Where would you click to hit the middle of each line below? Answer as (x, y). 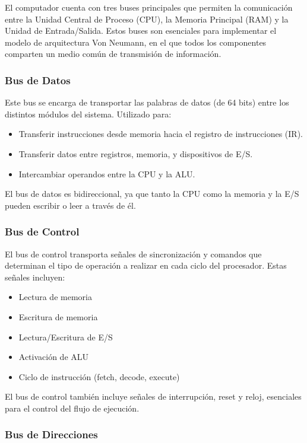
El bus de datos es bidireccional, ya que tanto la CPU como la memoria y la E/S (152, 194)
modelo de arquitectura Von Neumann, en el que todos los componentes (136, 42)
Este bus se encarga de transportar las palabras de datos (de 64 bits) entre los (147, 102)
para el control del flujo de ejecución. (72, 408)
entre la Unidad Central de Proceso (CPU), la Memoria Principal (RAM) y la (147, 19)
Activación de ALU (54, 357)
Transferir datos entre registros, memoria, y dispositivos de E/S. (136, 153)
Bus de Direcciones (51, 434)
